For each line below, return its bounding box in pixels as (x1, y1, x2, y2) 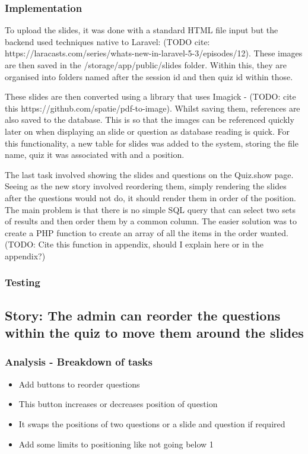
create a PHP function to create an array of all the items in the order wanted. (5, 226, 288, 239)
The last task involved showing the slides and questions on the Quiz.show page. (5, 168, 294, 180)
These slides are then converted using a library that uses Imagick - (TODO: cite (5, 90, 296, 103)
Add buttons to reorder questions (18, 377, 140, 390)
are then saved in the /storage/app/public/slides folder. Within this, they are (5, 59, 287, 71)
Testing (5, 275, 40, 290)
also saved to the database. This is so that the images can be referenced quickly (5, 113, 294, 126)
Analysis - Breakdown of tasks (5, 354, 153, 369)
